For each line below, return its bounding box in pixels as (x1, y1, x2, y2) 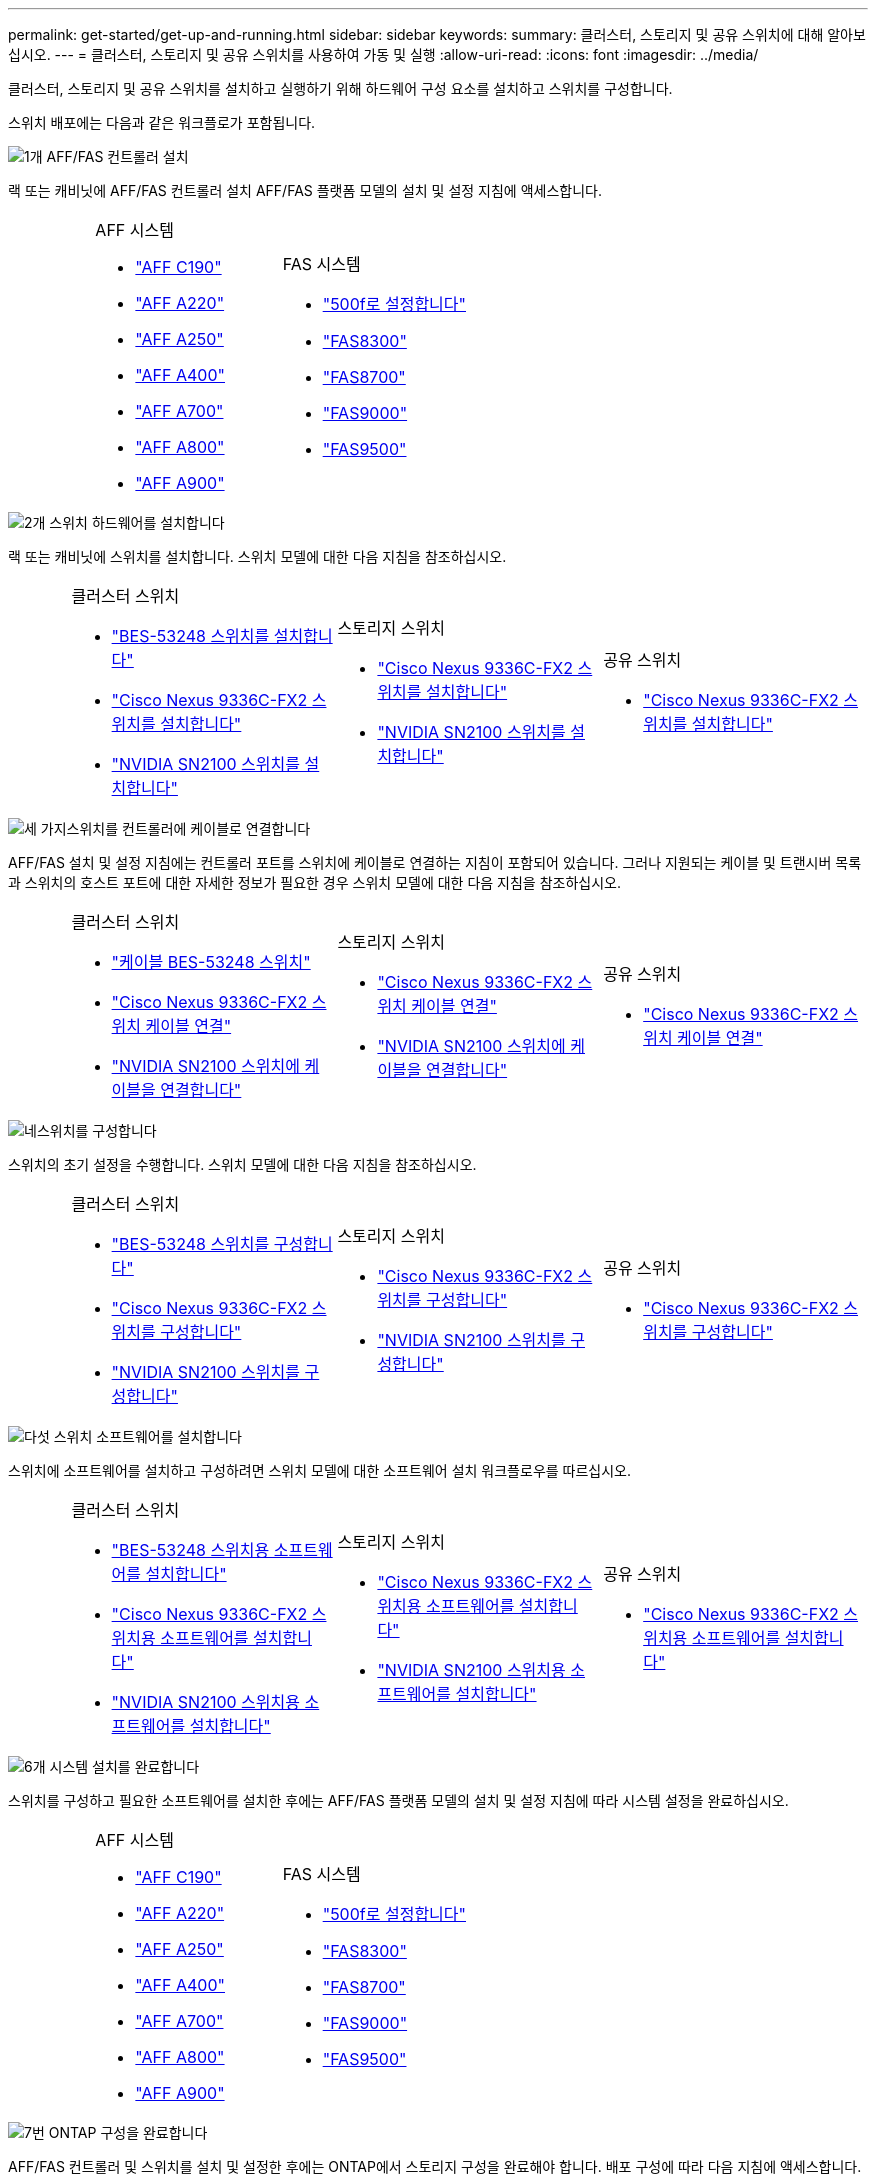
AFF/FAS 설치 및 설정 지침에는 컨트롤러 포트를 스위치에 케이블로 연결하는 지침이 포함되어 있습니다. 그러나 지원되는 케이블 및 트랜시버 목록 (8, 854, 862, 871)
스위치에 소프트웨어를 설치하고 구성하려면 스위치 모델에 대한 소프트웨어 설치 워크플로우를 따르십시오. (8, 1462, 632, 1479)
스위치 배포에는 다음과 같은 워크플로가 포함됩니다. (8, 114, 316, 131)
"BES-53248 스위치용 (111, 1540, 270, 1560)
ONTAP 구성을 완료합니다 (48, 2124, 208, 2141)
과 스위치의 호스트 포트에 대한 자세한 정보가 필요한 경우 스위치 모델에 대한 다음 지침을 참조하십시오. (8, 874, 621, 891)
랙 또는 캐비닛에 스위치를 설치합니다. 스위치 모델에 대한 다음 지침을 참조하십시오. (8, 548, 507, 565)
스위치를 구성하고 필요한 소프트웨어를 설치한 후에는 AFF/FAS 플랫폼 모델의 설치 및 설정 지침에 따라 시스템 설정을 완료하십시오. (8, 1792, 789, 1809)
